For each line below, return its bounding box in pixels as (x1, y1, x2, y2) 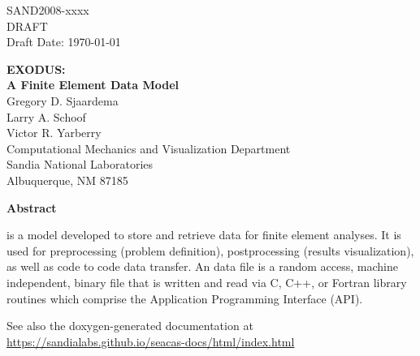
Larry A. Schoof (6, 108, 86, 125)
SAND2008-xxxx (6, 2, 89, 18)
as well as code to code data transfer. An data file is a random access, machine (6, 258, 398, 275)
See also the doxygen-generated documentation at (6, 317, 253, 334)
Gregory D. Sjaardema (6, 92, 119, 109)
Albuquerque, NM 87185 (6, 171, 128, 188)
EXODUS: (6, 60, 66, 77)
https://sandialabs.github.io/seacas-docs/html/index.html (6, 332, 295, 350)
